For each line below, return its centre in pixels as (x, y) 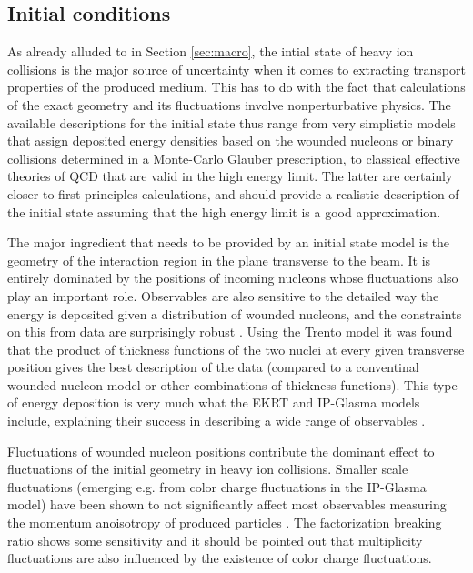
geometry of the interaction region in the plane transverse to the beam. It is (219, 260)
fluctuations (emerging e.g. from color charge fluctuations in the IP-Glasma (217, 486)
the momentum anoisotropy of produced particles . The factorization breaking (225, 523)
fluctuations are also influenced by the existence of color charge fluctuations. (220, 558)
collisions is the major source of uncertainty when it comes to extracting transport (236, 69)
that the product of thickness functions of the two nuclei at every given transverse (236, 349)
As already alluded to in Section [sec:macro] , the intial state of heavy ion (211, 51)
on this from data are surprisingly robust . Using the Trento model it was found (230, 332)
